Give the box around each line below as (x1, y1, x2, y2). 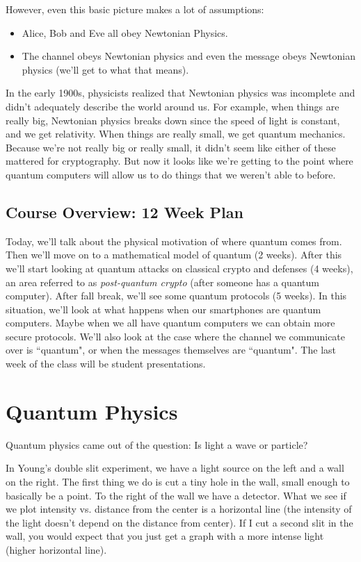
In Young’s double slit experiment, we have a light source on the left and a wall (6, 461, 344, 475)
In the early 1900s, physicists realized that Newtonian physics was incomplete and (6, 85, 355, 100)
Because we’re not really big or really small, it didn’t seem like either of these (6, 140, 336, 154)
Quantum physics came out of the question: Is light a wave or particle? (6, 437, 308, 452)
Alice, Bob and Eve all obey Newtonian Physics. (22, 25, 228, 40)
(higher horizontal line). (6, 542, 107, 556)
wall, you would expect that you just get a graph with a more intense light (6, 529, 324, 543)
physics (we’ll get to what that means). (22, 62, 189, 76)
